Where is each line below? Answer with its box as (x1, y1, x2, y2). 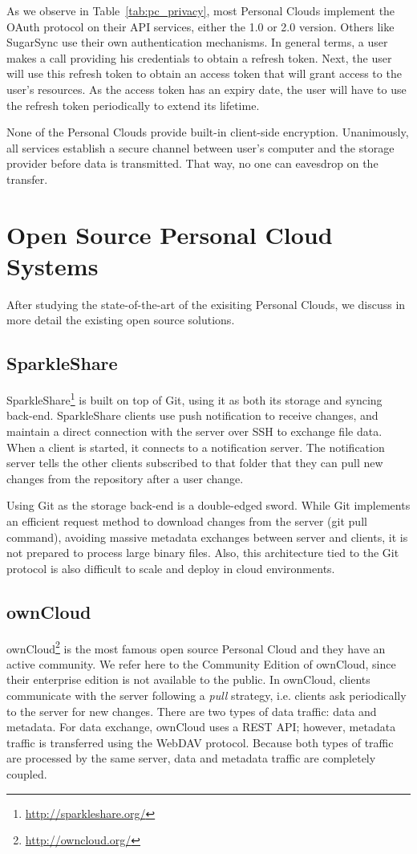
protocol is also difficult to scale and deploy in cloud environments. (6, 559, 335, 576)
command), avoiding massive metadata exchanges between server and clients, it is (6, 528, 408, 545)
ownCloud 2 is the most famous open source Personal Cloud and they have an (6, 637, 386, 657)
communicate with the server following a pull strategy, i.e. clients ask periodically (6, 687, 407, 704)
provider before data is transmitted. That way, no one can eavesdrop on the (6, 155, 379, 172)
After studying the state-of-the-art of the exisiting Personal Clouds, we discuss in (6, 295, 406, 312)
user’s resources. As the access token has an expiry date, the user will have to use (6, 80, 407, 97)
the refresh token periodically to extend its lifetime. (6, 96, 260, 113)
